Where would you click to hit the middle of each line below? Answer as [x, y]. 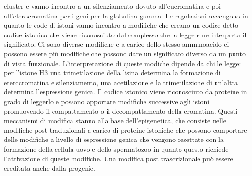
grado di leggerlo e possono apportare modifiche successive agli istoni [107, 101]
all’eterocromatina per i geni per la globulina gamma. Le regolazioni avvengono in [126, 15]
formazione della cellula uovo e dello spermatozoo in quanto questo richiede [116, 149]
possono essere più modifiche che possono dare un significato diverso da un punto [125, 53]
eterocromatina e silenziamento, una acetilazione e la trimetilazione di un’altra [121, 82]
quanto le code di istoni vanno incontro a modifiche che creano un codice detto [121, 25]
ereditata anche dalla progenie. [50, 168]
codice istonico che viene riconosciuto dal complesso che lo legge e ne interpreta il [125, 34]
